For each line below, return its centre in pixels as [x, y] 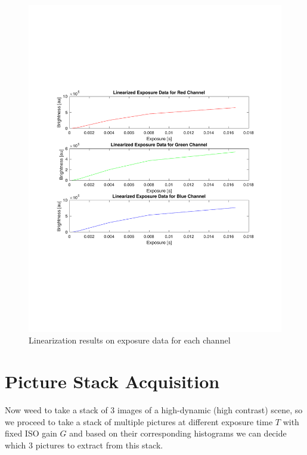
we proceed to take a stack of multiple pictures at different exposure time [139, 421]
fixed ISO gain [31, 433]
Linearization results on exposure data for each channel [130, 340]
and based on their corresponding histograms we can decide [178, 433]
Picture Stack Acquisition [112, 381]
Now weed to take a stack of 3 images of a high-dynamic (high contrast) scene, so [154, 410]
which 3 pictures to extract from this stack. [84, 445]
